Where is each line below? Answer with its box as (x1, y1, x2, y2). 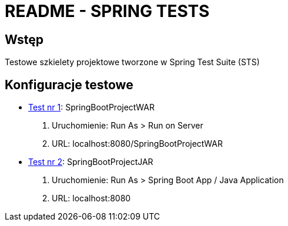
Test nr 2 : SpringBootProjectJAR (28, 157, 153, 167)
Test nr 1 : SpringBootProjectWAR (28, 102, 155, 113)
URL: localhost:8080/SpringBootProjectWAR (52, 139, 223, 149)
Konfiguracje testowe (5, 77, 133, 92)
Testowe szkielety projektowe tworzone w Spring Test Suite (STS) (5, 57, 260, 68)
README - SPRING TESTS (5, 1, 210, 21)
